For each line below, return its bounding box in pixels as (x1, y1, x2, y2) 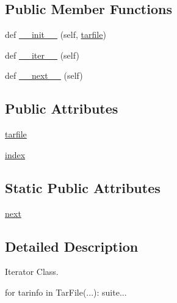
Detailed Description (5, 236, 139, 255)
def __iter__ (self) (5, 48, 79, 61)
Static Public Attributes (5, 178, 161, 197)
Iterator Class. (5, 265, 59, 278)
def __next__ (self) (5, 69, 83, 82)
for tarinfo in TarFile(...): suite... (5, 285, 127, 298)
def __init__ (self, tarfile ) (5, 28, 106, 41)
